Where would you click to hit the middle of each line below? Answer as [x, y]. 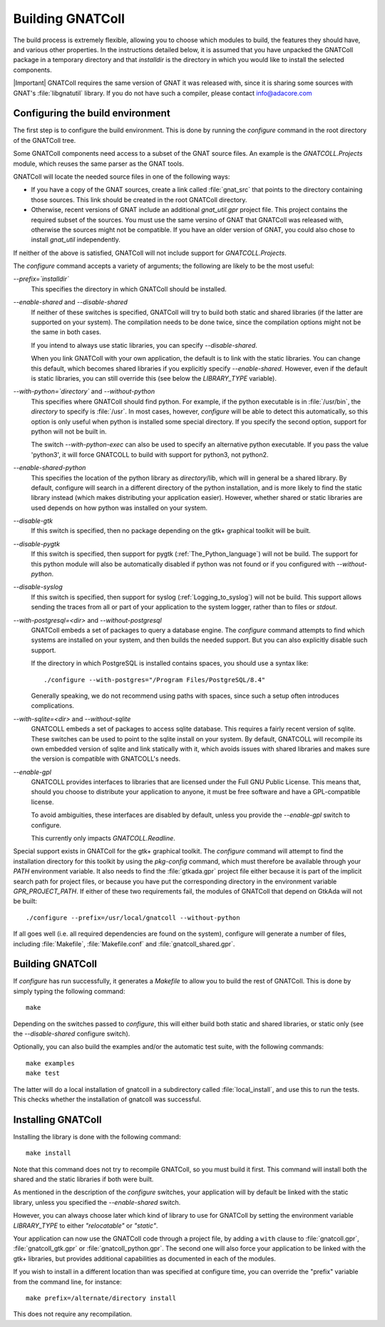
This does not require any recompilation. [72, 1314]
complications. [53, 706]
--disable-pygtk [37, 544]
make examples [50, 1063]
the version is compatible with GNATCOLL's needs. [106, 759]
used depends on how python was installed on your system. [119, 508]
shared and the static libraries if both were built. [83, 1179]
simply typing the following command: [69, 991]
